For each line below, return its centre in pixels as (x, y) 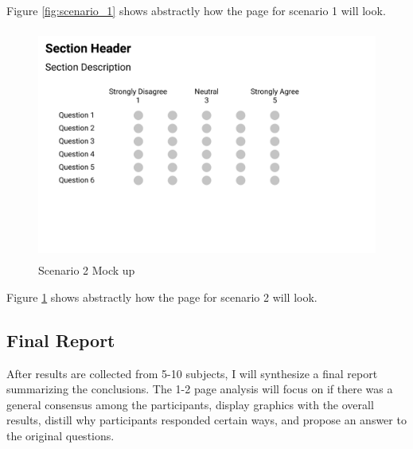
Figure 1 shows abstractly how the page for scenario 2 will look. (162, 297)
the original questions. (60, 435)
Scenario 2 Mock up (87, 270)
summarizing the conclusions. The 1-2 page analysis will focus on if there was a (200, 389)
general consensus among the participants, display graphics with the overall (190, 404)
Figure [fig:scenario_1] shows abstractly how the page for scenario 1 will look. (196, 10)
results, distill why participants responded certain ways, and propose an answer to (206, 420)
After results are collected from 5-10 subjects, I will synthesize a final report (192, 373)
